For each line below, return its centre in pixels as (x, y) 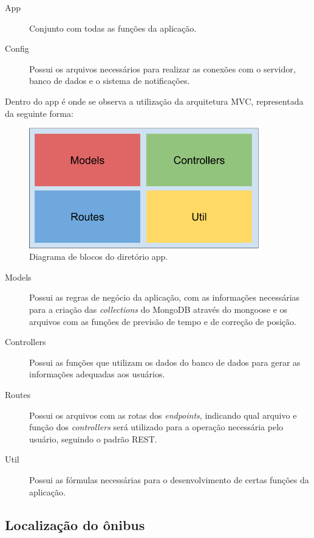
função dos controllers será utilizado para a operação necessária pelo (156, 427)
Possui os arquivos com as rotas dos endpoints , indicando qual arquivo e (163, 415)
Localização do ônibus (75, 524)
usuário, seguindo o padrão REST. (93, 438)
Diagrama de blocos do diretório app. (99, 257)
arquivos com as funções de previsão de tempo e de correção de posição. (163, 321)
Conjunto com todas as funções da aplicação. (113, 28)
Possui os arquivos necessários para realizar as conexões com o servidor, (162, 68)
